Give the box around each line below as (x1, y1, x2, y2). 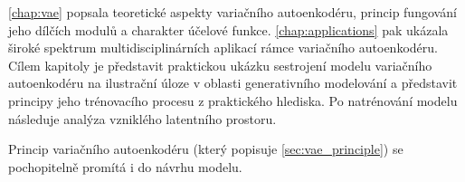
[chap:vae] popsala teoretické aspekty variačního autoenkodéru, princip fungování (8, 3, 457, 21)
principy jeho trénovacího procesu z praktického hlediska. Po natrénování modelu (8, 91, 458, 110)
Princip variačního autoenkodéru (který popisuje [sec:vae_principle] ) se (8, 139, 403, 158)
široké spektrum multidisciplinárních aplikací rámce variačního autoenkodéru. (8, 38, 438, 57)
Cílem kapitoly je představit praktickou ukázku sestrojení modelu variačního (8, 55, 432, 74)
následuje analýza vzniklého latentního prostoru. (8, 109, 277, 128)
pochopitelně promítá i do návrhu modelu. (8, 157, 242, 176)
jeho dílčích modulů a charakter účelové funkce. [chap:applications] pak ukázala (8, 20, 449, 39)
